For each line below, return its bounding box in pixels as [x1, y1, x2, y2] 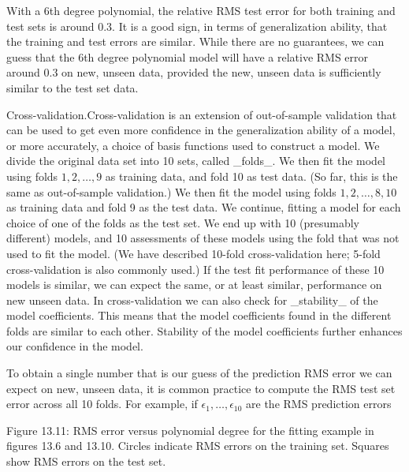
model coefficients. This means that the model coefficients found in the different [6, 307, 392, 324]
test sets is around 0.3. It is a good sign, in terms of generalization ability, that [6, 17, 388, 34]
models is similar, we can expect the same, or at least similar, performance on [6, 276, 382, 293]
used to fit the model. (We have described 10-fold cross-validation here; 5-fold [6, 245, 381, 261]
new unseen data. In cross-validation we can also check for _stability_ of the [6, 291, 378, 308]
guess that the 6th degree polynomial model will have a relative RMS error [6, 48, 369, 65]
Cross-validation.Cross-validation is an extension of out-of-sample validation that [6, 106, 397, 122]
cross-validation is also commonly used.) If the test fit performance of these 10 [6, 260, 385, 277]
